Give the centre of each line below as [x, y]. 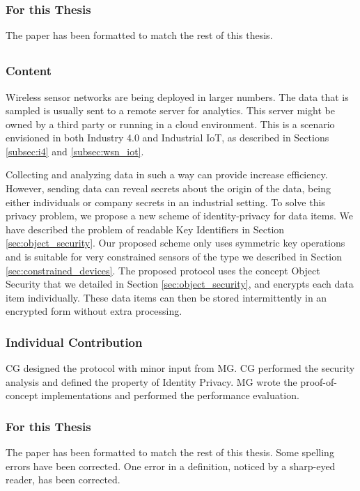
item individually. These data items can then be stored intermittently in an [166, 297]
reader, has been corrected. [63, 480]
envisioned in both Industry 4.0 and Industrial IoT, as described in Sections [167, 138]
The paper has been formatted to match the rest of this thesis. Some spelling [170, 452]
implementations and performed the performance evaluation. [170, 395]
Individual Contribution [74, 342]
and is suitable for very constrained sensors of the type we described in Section [174, 257]
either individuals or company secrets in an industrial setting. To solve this [165, 202]
